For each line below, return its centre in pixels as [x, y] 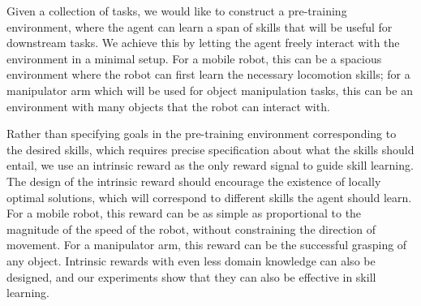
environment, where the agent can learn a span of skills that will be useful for [200, 26]
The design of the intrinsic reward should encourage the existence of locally [194, 181]
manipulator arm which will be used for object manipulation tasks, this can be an [210, 90]
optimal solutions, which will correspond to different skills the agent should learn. [209, 197]
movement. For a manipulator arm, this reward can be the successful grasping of [207, 245]
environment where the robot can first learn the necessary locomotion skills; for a [208, 74]
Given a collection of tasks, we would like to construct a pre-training [177, 11]
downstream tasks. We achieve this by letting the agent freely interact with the [203, 43]
